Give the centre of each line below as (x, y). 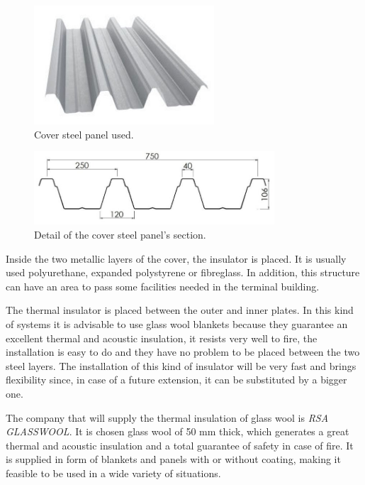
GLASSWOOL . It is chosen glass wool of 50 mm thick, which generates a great (178, 431)
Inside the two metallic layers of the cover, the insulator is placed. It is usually (176, 258)
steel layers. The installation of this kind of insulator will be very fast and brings (181, 365)
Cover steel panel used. (84, 134)
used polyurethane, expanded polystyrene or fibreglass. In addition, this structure (183, 272)
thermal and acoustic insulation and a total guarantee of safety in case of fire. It (180, 445)
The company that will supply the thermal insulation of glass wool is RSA (167, 417)
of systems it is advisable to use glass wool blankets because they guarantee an (177, 323)
